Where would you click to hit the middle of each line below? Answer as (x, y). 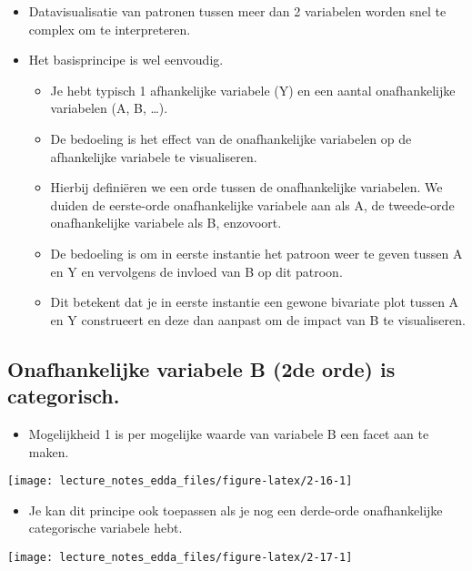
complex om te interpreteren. (110, 29)
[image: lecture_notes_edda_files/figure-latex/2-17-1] (180, 557)
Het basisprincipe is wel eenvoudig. (126, 60)
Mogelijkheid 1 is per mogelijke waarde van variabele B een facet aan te (229, 433)
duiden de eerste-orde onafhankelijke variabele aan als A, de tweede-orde (252, 204)
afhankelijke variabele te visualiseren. (154, 156)
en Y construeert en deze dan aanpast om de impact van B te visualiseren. (258, 319)
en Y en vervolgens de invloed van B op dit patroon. (196, 271)
